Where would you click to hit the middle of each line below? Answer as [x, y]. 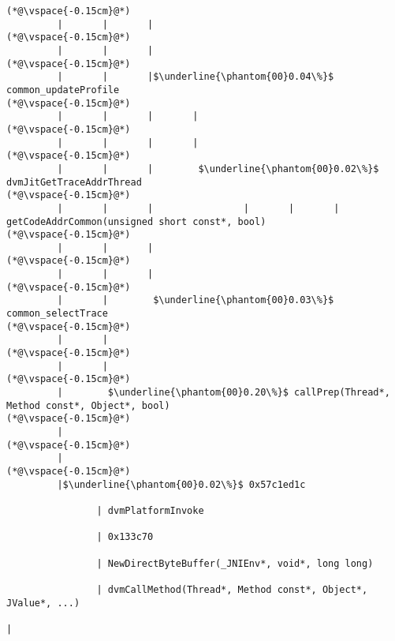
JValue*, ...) [43, 603]
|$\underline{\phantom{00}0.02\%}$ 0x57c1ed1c [181, 484]
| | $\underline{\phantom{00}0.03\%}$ [196, 300]
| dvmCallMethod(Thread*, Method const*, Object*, [232, 589]
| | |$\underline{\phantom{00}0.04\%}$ [196, 77]
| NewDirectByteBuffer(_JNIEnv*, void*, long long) [235, 563]
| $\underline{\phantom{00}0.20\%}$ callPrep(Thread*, [224, 393]
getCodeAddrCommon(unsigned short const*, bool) [136, 221]
